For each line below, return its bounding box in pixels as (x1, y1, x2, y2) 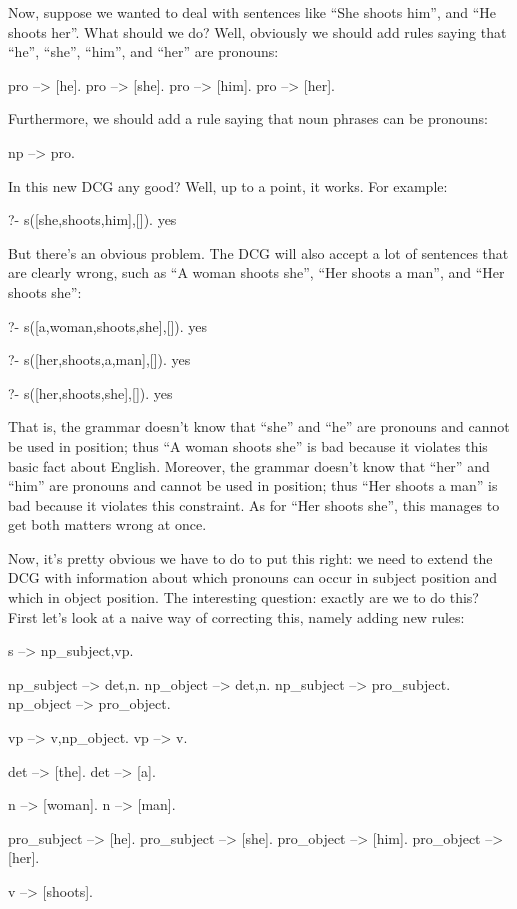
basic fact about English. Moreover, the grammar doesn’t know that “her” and (8, 455, 490, 476)
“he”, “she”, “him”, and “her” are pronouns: (8, 41, 279, 62)
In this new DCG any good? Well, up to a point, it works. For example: (8, 175, 448, 196)
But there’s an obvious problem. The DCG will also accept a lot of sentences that (8, 242, 509, 263)
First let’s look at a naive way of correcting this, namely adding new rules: (8, 606, 465, 627)
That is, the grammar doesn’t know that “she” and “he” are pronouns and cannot (8, 416, 510, 437)
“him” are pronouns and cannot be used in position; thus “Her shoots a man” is (8, 475, 498, 496)
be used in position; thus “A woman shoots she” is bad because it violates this (8, 435, 488, 456)
